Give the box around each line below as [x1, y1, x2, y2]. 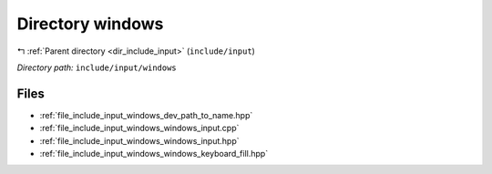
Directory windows [16, 14, 164, 34]
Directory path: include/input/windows [16, 62, 177, 73]
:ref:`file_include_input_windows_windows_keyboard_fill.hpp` [39, 148, 269, 159]
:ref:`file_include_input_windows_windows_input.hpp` [39, 135, 241, 146]
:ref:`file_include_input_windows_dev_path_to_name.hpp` [39, 109, 253, 120]
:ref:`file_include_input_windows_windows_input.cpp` [39, 123, 240, 134]
